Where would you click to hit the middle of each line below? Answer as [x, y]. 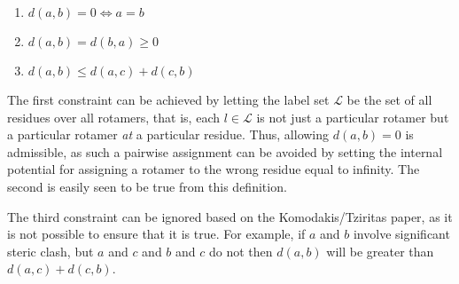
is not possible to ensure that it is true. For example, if [156, 234]
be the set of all [389, 99]
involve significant [401, 234]
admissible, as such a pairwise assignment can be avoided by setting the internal [225, 151]
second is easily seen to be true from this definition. [147, 186]
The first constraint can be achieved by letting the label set [168, 99]
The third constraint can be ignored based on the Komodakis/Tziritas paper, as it [230, 216]
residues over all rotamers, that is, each [113, 117]
